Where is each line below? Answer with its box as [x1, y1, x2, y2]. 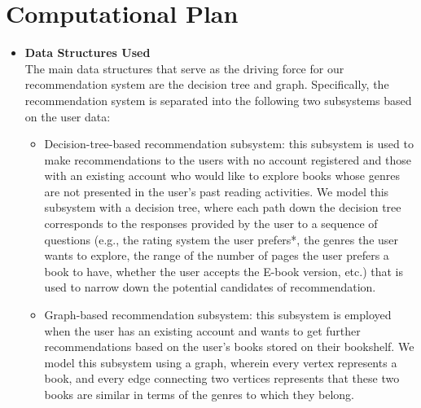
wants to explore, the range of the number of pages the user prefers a [44, 247, 389, 264]
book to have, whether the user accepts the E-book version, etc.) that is [44, 262, 404, 279]
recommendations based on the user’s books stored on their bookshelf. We [44, 338, 414, 355]
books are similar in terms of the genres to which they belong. [44, 386, 354, 402]
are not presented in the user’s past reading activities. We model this [44, 182, 389, 200]
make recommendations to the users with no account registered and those [44, 151, 412, 168]
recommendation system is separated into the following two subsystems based [24, 91, 412, 108]
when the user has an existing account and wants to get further [44, 322, 361, 339]
